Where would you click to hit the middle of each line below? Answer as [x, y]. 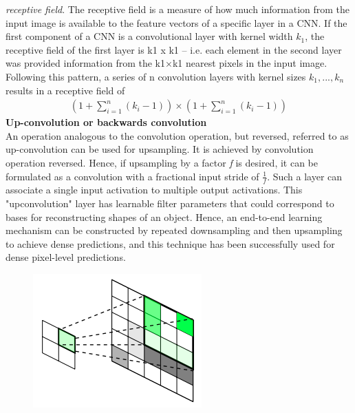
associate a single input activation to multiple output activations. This [154, 190]
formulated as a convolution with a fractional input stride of [132, 176]
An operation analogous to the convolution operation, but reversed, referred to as [177, 135]
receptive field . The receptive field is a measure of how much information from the [178, 9]
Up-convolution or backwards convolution [106, 122]
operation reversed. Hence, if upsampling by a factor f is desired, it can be [162, 162]
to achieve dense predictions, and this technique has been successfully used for [170, 243]
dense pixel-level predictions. [66, 257]
